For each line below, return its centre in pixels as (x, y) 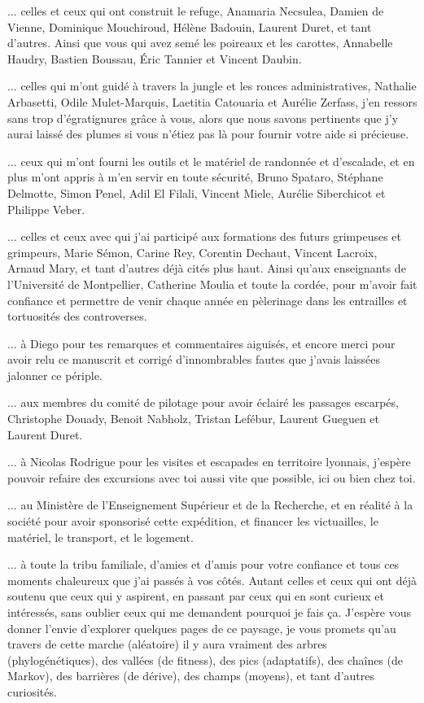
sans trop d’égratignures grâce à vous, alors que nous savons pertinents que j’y (203, 118)
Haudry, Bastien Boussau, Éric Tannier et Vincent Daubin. (155, 58)
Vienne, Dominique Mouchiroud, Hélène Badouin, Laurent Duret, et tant (190, 26)
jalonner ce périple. (55, 375)
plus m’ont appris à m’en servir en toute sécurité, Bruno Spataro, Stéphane (195, 177)
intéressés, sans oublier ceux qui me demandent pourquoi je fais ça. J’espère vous (209, 612)
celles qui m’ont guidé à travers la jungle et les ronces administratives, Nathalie (219, 86)
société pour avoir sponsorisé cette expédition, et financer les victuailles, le (193, 521)
